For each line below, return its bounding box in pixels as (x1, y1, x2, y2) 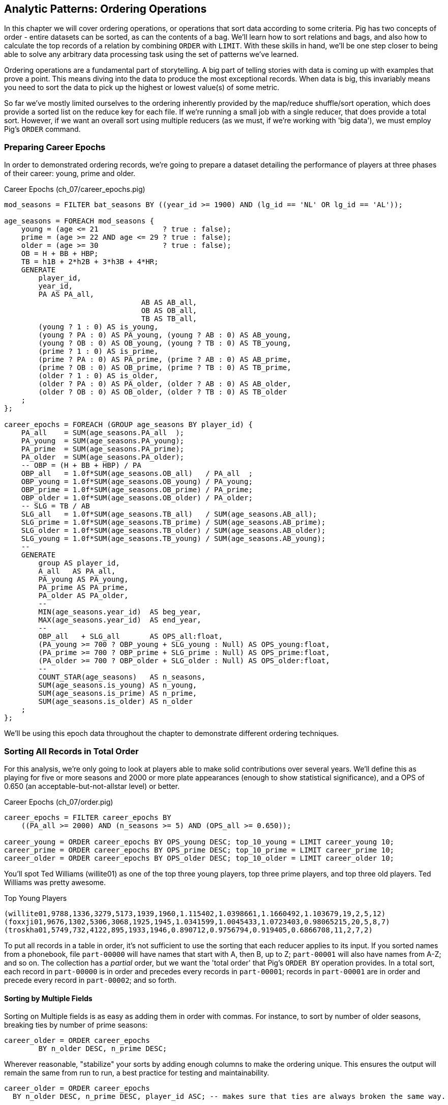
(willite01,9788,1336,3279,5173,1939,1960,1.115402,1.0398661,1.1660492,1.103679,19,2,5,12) (4, 909, 386, 918)
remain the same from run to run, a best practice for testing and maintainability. (4, 1068, 270, 1078)
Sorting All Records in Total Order (4, 746, 139, 756)
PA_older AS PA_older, (38, 591, 129, 600)
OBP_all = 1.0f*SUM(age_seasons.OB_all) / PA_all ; (21, 469, 253, 478)
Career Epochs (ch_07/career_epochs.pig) (4, 185, 145, 194)
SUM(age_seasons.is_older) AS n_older (38, 697, 193, 706)
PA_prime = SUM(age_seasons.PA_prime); (21, 445, 185, 454)
